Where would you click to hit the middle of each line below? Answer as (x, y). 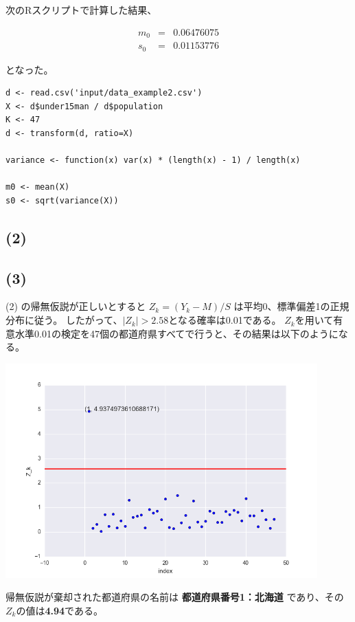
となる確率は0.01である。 (225, 320)
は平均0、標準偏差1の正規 (291, 306)
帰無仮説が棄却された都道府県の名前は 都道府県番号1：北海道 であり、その (175, 597)
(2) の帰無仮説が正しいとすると (76, 306)
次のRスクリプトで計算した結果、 (81, 10)
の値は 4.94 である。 (59, 610)
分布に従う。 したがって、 (64, 320)
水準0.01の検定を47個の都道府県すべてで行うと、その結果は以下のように (176, 333)
